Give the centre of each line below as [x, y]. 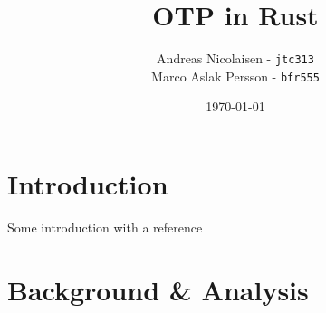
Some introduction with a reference [105, 227]
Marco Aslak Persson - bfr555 [235, 76]
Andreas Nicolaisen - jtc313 [235, 58]
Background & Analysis [158, 289]
